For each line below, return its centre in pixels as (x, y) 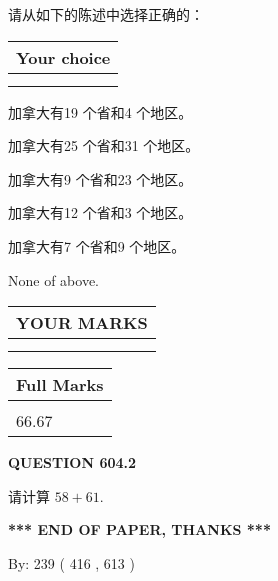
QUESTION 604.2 (72, 462)
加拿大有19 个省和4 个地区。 (100, 111)
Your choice (63, 57)
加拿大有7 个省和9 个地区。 (97, 245)
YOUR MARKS (82, 323)
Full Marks (60, 385)
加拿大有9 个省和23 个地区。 (100, 178)
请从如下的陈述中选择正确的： (106, 14)
